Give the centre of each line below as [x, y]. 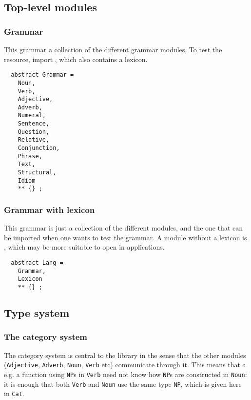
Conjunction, [39, 148]
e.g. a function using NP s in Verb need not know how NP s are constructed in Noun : [125, 374]
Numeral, [32, 116]
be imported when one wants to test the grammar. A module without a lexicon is [125, 237]
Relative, [34, 140]
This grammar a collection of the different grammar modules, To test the [113, 49]
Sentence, [34, 124]
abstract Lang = [37, 263]
